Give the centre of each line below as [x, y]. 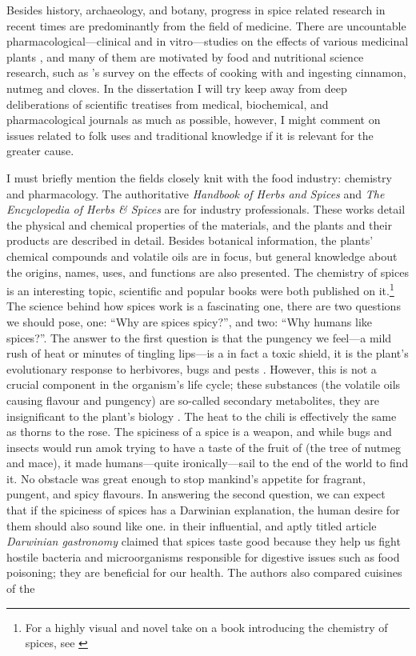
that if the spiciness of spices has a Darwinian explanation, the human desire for [203, 510]
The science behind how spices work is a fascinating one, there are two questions [204, 306]
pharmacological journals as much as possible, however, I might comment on [194, 120]
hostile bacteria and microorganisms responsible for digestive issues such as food [203, 556]
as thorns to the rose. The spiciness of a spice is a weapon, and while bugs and [199, 432]
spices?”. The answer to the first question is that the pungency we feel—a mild [199, 337]
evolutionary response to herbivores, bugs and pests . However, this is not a [192, 368]
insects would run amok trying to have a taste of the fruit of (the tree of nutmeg [204, 447]
